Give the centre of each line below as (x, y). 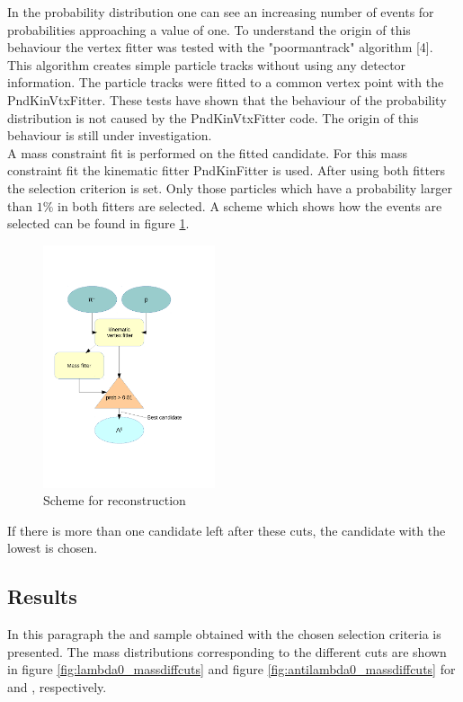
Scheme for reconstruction (115, 500)
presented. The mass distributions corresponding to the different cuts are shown (227, 651)
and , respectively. (57, 687)
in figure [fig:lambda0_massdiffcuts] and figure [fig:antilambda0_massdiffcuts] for (231, 669)
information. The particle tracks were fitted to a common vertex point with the (226, 82)
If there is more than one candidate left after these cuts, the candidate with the (227, 530)
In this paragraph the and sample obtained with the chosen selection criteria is (224, 634)
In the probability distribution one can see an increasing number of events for (221, 12)
